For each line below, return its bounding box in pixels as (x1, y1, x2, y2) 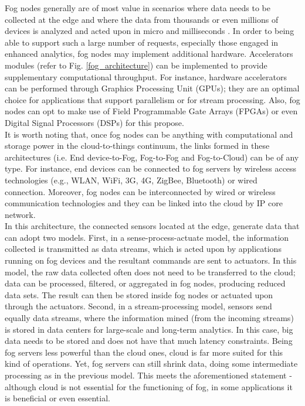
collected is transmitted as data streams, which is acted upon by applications (5, 243, 282, 255)
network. (5, 208, 36, 220)
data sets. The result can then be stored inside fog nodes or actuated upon (5, 288, 273, 301)
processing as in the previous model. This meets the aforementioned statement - (5, 369, 292, 381)
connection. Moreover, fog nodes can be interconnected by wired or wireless (5, 185, 276, 197)
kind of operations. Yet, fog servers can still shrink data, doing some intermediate (5, 357, 298, 370)
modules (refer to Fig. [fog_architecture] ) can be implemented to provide (5, 59, 267, 71)
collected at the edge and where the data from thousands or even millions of (5, 13, 279, 25)
